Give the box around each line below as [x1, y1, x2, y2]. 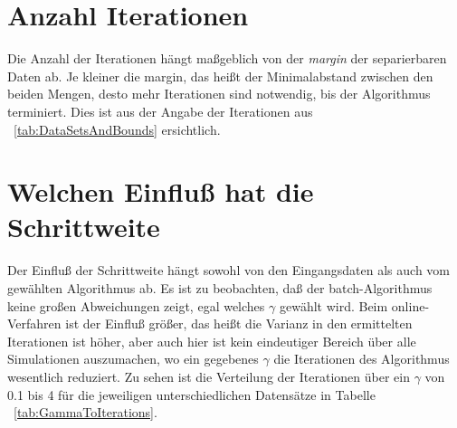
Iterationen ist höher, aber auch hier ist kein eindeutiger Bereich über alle [7, 331, 416, 350]
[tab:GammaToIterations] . [14, 403, 157, 422]
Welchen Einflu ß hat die [7, 173, 314, 210]
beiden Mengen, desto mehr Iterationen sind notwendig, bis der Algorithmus [7, 84, 431, 103]
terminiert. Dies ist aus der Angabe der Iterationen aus [7, 101, 313, 120]
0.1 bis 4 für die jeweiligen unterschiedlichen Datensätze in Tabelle [7, 385, 376, 404]
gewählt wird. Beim [279, 296, 388, 315]
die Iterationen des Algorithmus [273, 349, 450, 368]
